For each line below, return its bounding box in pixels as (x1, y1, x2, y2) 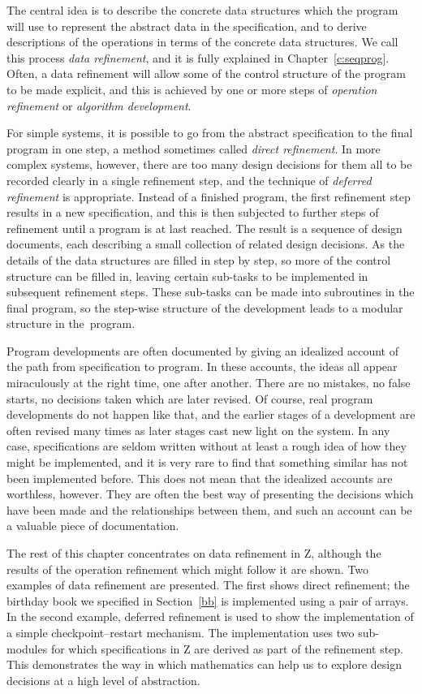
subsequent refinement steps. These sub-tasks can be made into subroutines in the (6, 283, 415, 300)
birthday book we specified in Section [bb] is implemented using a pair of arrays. (6, 592, 409, 609)
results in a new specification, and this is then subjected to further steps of (6, 204, 379, 221)
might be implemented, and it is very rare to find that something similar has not (6, 454, 408, 471)
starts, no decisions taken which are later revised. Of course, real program (6, 390, 373, 407)
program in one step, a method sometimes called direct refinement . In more (6, 140, 381, 157)
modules (6, 640, 48, 657)
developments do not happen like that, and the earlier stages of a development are (6, 406, 416, 423)
